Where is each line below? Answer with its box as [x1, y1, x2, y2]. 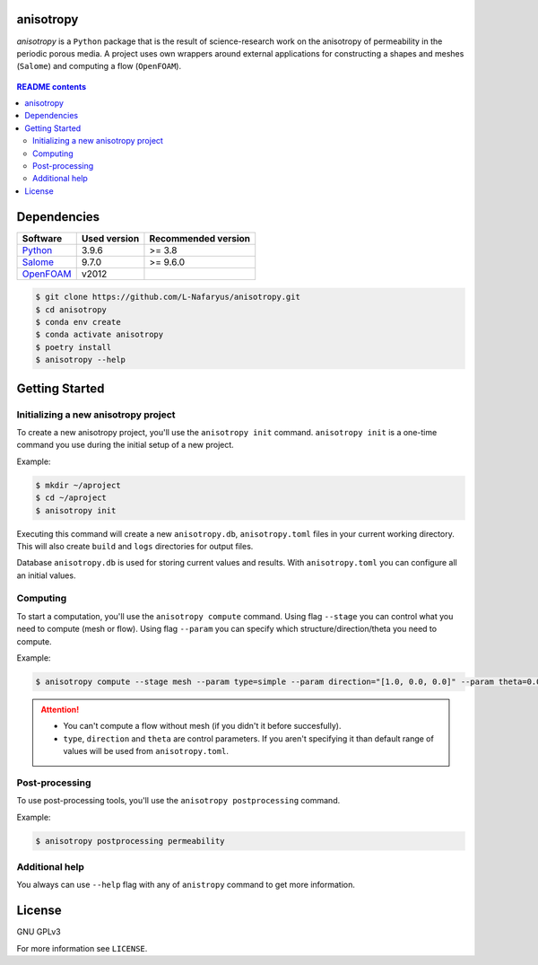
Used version [81, 232, 140, 244]
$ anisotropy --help [35, 355, 126, 365]
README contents [16, 81, 87, 92]
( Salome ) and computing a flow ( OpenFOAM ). [16, 61, 182, 72]
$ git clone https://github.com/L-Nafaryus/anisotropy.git [35, 292, 300, 303]
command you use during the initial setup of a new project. [16, 440, 235, 451]
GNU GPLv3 [16, 926, 62, 937]
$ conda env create [35, 317, 121, 328]
